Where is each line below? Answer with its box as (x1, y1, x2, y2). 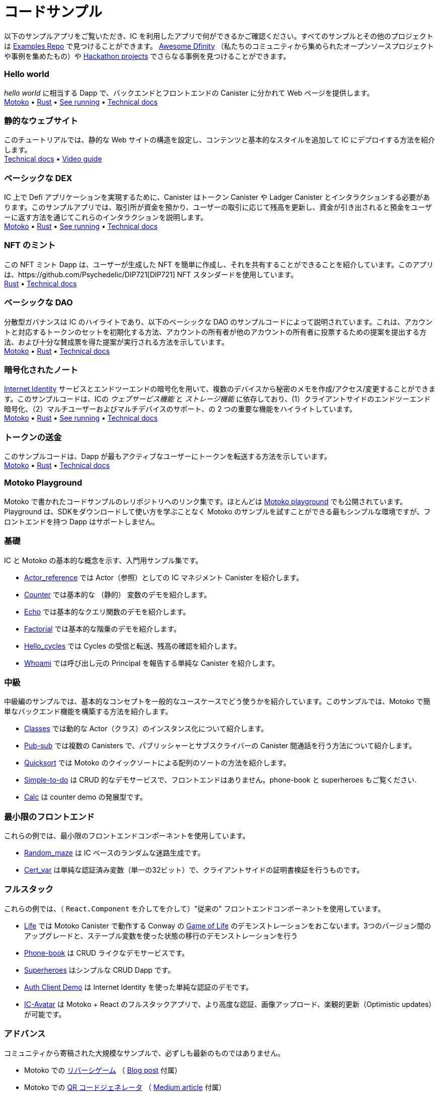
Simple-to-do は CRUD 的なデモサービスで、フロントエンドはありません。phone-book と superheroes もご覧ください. (24, 775, 417, 785)
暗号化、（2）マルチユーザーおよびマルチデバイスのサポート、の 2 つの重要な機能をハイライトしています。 (4, 405, 357, 414)
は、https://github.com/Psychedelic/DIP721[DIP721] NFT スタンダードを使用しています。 (4, 270, 298, 279)
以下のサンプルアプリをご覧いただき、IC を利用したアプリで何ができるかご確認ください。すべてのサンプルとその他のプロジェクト (4, 31, 433, 40)
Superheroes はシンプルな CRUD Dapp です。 (24, 965, 175, 974)
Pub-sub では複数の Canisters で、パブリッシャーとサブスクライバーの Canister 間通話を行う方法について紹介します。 (24, 741, 416, 750)
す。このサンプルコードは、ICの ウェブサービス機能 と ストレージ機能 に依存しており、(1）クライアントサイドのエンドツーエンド (4, 395, 431, 404)
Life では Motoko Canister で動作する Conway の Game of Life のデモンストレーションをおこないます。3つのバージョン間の (24, 921, 431, 930)
